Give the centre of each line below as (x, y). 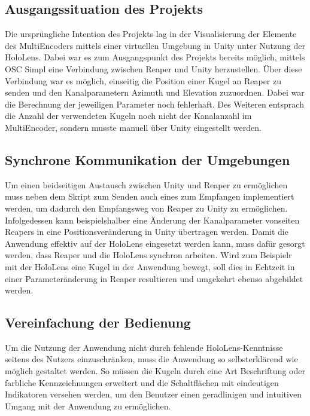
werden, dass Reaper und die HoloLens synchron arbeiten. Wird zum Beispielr (148, 255)
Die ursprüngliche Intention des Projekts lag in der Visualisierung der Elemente (151, 34)
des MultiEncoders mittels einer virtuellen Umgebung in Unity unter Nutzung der (155, 45)
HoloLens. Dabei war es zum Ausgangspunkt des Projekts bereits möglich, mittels (155, 57)
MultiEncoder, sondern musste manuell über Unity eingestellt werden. (133, 127)
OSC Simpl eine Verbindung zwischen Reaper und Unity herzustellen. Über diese (154, 68)
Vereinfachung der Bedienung (98, 322)
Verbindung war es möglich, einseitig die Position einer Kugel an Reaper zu (143, 80)
